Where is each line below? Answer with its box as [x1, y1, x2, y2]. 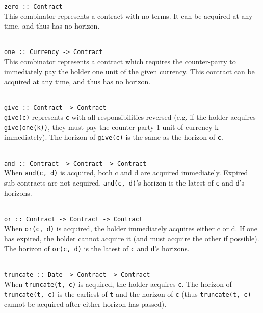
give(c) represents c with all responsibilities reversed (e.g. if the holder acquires [4, 112, 256, 122]
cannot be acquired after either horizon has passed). [4, 298, 167, 309]
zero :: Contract [4, 3, 63, 10]
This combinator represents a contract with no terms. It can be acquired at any [4, 10, 253, 21]
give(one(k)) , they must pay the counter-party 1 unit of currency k [4, 121, 219, 132]
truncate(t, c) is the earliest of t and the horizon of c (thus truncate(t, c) [4, 289, 251, 299]
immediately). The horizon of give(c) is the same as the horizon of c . [4, 132, 223, 142]
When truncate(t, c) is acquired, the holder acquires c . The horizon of [4, 278, 232, 289]
